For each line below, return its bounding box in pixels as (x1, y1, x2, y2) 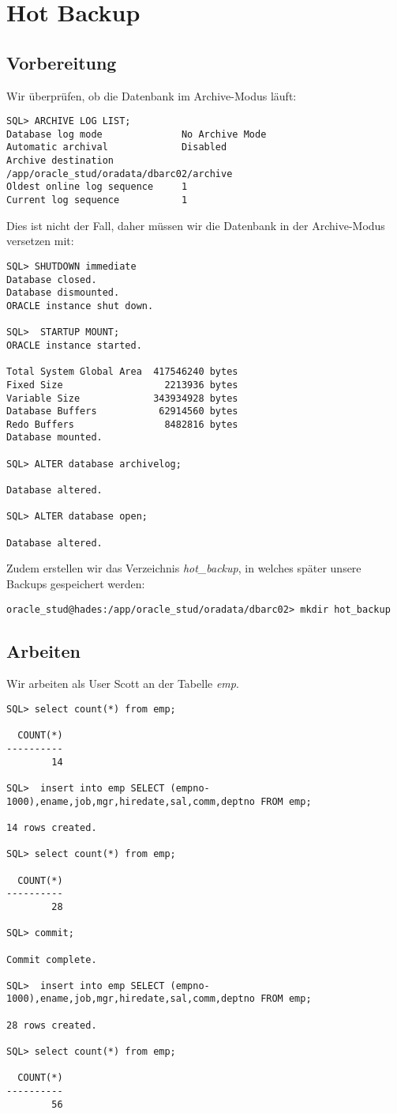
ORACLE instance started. (6, 339, 142, 351)
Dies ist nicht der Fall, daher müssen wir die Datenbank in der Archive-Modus (6, 217, 385, 233)
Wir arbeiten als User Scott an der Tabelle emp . (6, 675, 239, 692)
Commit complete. (6, 954, 97, 965)
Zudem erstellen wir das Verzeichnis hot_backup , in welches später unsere (6, 560, 361, 576)
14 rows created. (6, 821, 97, 833)
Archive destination (6, 155, 114, 167)
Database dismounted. (6, 287, 120, 299)
